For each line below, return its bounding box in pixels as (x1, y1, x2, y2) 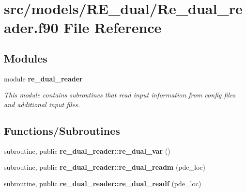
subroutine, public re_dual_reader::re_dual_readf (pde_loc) (4, 178, 201, 188)
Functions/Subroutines (4, 123, 120, 138)
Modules (4, 50, 47, 65)
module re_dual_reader (4, 73, 83, 83)
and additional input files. (4, 99, 80, 109)
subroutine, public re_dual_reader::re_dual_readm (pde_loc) (4, 162, 205, 172)
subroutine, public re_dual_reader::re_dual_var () (4, 145, 170, 156)
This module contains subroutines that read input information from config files (4, 90, 236, 100)
